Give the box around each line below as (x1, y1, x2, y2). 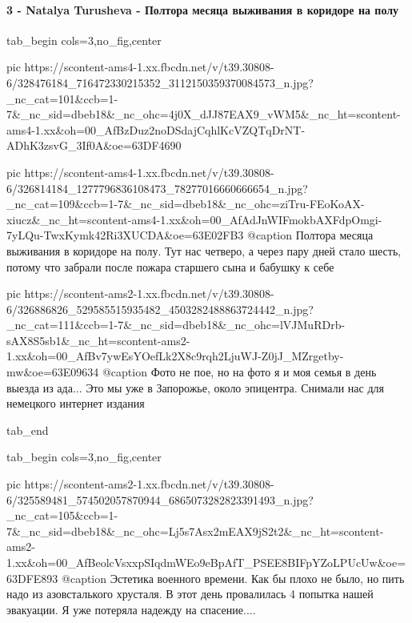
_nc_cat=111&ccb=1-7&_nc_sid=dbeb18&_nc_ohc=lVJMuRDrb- (6, 316, 346, 333)
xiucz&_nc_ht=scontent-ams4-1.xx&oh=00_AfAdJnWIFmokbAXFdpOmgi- (6, 211, 382, 227)
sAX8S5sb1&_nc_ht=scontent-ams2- (6, 332, 190, 348)
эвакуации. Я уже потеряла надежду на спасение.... (6, 601, 256, 617)
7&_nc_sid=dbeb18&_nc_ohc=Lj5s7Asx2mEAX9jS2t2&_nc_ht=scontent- (6, 522, 384, 539)
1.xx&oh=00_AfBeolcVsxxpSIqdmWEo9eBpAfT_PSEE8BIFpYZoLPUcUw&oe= (6, 554, 406, 571)
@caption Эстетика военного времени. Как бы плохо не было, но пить (62, 569, 405, 586)
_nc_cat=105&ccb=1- (6, 507, 118, 524)
